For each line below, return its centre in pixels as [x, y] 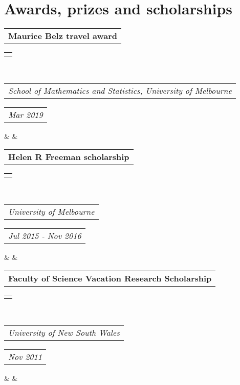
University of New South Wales [64, 333]
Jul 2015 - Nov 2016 [45, 235]
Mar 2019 [26, 114]
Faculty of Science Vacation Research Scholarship [110, 278]
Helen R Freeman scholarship [69, 157]
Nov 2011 [25, 357]
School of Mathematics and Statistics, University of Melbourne [120, 90]
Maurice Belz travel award [63, 36]
